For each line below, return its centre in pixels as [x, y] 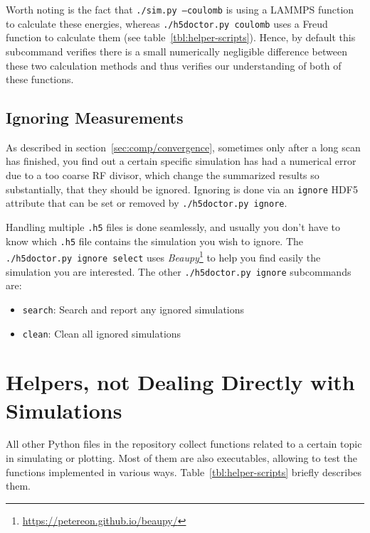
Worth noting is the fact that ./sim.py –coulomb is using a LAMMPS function [180, 9]
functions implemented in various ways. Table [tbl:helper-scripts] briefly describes [184, 472]
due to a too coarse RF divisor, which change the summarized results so [163, 175]
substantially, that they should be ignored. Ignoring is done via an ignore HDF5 [182, 189]
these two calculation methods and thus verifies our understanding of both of [174, 65]
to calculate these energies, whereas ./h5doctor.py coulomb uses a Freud [167, 23]
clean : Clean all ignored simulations [102, 333]
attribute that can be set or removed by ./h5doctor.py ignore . [147, 203]
